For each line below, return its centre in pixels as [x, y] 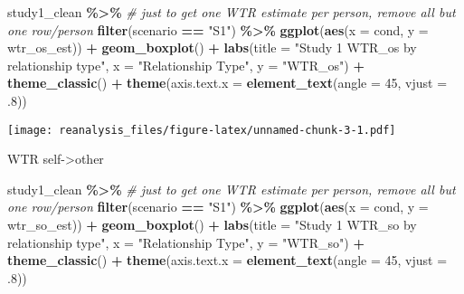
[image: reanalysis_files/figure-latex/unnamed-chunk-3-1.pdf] [202, 130]
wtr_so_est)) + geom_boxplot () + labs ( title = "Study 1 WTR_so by [212, 224]
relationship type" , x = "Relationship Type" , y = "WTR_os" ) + [186, 65]
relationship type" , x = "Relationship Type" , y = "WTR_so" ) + [186, 242]
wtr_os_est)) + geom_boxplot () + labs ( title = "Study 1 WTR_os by [212, 47]
